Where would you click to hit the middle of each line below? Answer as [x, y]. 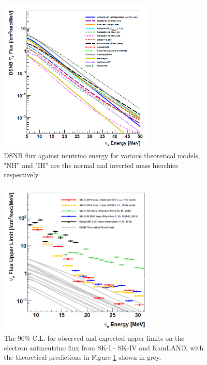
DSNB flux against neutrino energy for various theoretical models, [102, 156]
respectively [21, 174]
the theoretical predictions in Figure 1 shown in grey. [82, 357]
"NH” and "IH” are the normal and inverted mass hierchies [91, 165]
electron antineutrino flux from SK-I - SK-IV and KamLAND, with [104, 347]
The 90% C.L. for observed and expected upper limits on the [94, 338]
